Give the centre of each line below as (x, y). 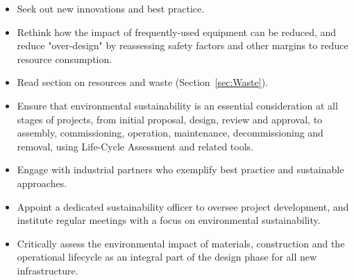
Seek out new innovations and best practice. (111, 8)
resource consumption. (65, 59)
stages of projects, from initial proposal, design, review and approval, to (170, 119)
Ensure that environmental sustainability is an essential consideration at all (177, 105)
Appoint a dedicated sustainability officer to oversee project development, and (183, 206)
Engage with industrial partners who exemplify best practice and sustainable (180, 169)
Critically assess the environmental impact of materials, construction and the (181, 243)
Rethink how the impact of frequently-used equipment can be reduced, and (177, 32)
